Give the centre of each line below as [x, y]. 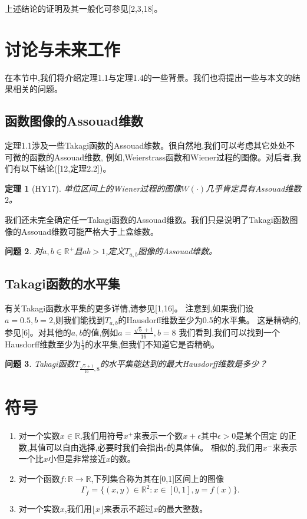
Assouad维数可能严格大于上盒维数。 [90, 231]
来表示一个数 [158, 436]
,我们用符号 [102, 436]
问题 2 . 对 [24, 251]
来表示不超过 [129, 509]
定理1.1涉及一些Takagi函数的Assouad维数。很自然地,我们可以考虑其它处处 [146, 145]
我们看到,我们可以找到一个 [230, 332]
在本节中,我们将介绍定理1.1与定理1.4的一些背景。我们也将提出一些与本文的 [148, 77]
